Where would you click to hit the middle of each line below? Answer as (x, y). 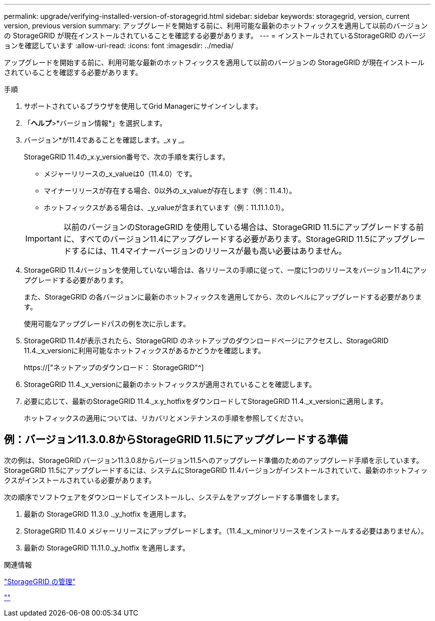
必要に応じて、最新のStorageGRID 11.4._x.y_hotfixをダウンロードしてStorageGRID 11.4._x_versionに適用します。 (206, 401)
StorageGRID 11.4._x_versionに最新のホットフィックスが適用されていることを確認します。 (170, 384)
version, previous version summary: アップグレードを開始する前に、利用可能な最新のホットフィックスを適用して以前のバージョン (216, 26)
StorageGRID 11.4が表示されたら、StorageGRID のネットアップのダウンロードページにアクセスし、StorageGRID (206, 341)
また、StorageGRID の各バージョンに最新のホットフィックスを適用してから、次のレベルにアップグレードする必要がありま (223, 297)
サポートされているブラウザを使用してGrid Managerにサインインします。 (143, 106)
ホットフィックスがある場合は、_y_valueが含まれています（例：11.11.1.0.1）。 (166, 207)
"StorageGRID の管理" (40, 581)
